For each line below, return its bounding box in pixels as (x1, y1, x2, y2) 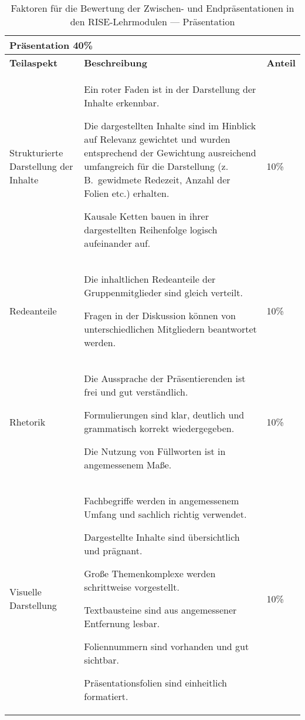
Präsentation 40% (9, 38, 93, 52)
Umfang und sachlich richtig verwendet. (84, 507, 247, 521)
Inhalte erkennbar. (84, 96, 160, 109)
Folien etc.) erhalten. (84, 186, 170, 200)
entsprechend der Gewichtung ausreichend (84, 146, 256, 159)
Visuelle (9, 585, 42, 598)
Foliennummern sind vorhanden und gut (84, 639, 249, 653)
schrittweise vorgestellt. (84, 580, 179, 594)
